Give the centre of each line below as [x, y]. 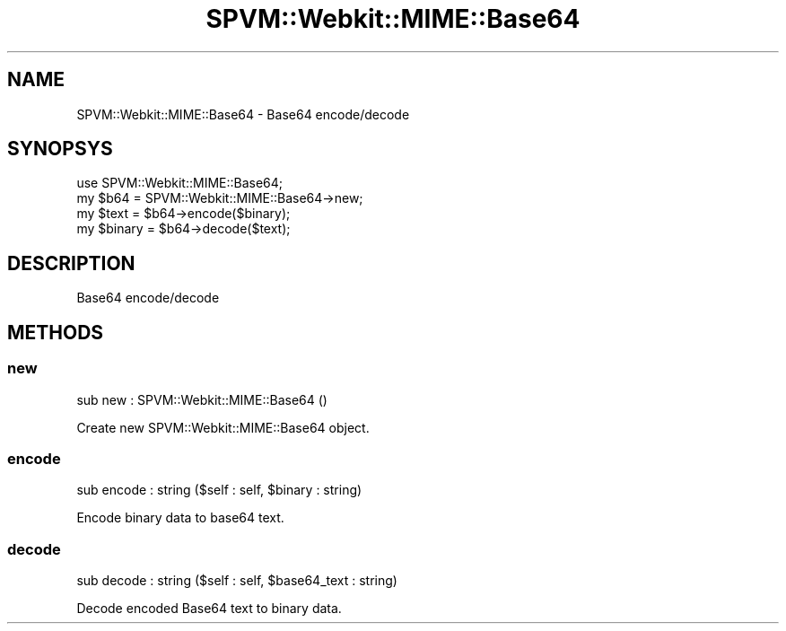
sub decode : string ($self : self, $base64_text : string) [237, 580]
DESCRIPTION [71, 263]
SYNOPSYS [60, 149]
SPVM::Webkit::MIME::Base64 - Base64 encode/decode [243, 114]
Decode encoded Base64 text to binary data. [209, 608]
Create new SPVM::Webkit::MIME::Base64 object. [223, 427]
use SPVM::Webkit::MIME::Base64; [180, 183]
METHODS [56, 332]
